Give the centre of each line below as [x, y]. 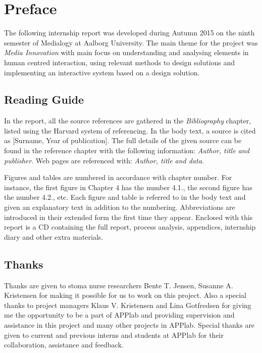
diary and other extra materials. [54, 236]
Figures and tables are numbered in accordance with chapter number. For [118, 177]
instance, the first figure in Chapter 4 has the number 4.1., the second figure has [128, 187]
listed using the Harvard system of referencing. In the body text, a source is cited [130, 130]
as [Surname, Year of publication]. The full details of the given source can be [123, 140]
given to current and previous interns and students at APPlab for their [114, 335]
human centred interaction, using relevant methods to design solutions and [120, 62]
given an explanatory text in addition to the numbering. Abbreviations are [120, 207]
